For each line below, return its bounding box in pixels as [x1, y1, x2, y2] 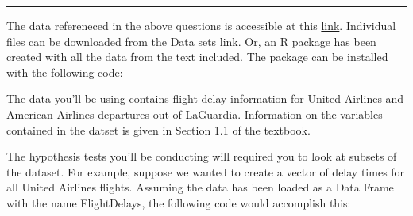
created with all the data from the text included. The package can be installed [6, 48, 388, 65]
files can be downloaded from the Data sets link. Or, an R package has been [6, 32, 376, 49]
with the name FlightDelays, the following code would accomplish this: [6, 194, 351, 210]
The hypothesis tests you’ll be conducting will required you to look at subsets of [6, 148, 397, 165]
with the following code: [6, 63, 123, 80]
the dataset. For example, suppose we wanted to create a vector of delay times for [6, 163, 405, 180]
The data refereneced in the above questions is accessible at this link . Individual [6, 17, 396, 33]
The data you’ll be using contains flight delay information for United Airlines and [6, 90, 404, 107]
